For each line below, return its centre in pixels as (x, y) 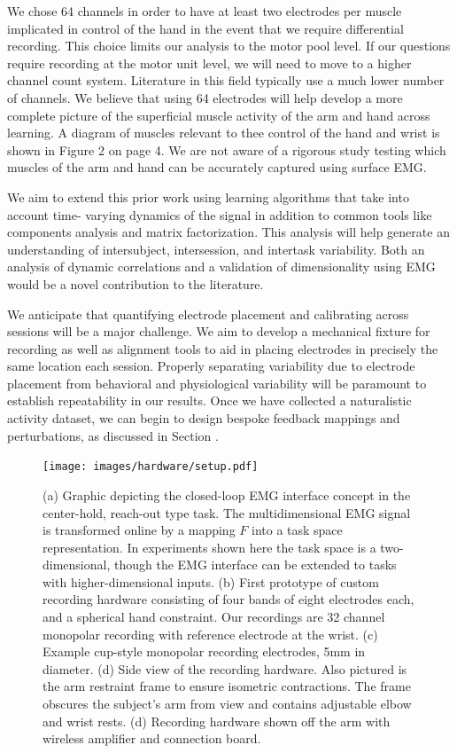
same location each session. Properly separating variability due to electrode (211, 366)
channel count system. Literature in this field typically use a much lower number (226, 80)
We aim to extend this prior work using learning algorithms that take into (208, 196)
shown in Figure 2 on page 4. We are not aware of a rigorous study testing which (227, 149)
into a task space (297, 530)
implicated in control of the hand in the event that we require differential (205, 28)
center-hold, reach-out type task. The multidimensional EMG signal (227, 512)
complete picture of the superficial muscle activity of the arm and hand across (219, 115)
